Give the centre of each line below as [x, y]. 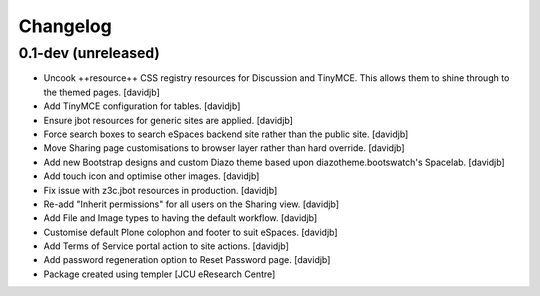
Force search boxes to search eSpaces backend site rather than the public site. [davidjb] [226, 134]
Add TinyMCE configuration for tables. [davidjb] [142, 106]
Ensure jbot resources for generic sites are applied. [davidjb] [168, 120]
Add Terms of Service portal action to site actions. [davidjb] [166, 246]
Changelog [65, 26]
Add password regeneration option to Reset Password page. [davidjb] [187, 260]
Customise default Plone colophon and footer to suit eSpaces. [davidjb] [191, 232]
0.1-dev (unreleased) [89, 53]
